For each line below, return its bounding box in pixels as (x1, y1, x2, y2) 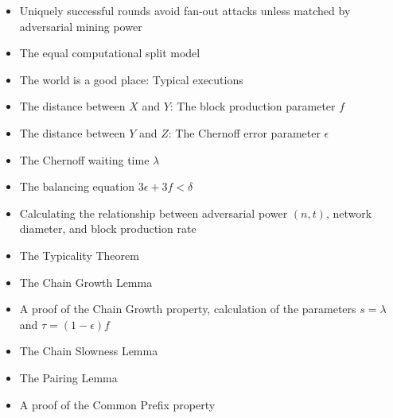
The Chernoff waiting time (19, 151, 150, 168)
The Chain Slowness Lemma (19, 343, 158, 359)
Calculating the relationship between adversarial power (19, 204, 288, 221)
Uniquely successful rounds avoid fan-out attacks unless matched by (19, 2, 351, 18)
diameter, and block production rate (19, 220, 196, 237)
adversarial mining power (19, 17, 142, 34)
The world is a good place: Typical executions (19, 71, 243, 87)
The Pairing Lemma (19, 369, 118, 385)
